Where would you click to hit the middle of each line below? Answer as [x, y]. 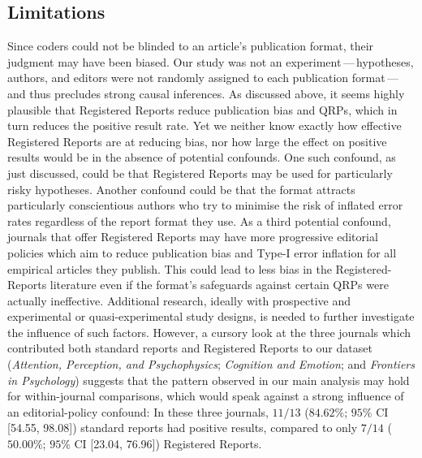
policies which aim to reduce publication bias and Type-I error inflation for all [202, 252]
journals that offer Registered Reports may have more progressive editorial [193, 237]
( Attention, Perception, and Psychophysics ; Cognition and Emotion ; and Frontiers [211, 364]
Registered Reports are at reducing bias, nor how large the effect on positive [197, 141]
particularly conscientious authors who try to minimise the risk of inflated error [205, 205]
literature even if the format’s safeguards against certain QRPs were [219, 285]
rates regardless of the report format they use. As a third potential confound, [199, 220]
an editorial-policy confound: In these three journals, [138, 411]
